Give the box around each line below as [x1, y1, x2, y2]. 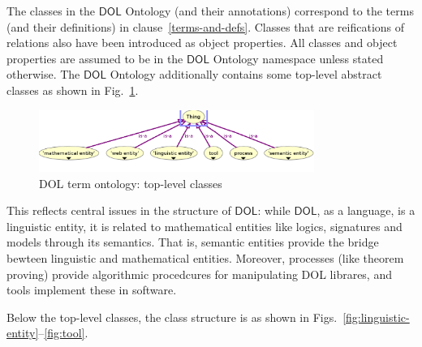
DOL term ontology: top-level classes [39, 174, 222, 191]
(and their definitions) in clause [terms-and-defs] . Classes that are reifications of [6, 18, 405, 35]
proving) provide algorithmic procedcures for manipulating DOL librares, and [6, 265, 392, 282]
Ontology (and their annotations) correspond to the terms [125, 2, 414, 19]
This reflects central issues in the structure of [6, 202, 231, 219]
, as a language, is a [316, 202, 416, 219]
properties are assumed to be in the [6, 49, 183, 66]
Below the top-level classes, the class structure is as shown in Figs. [6, 308, 338, 325]
